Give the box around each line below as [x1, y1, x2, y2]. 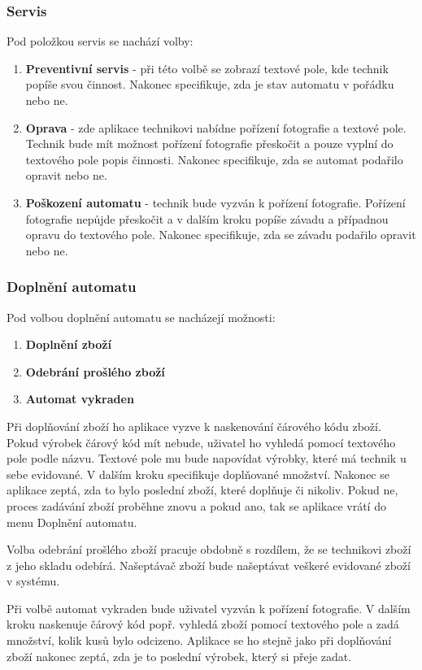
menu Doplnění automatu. [7, 513, 137, 530]
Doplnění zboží [25, 336, 111, 353]
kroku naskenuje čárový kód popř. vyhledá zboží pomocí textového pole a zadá [7, 616, 399, 633]
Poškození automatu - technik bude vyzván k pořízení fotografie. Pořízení [25, 194, 406, 211]
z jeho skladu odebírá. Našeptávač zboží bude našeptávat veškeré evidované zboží [7, 556, 411, 573]
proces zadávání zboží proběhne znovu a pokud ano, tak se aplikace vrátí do [7, 497, 386, 514]
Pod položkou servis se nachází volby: [7, 33, 194, 50]
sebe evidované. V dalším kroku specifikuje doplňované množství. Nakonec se [7, 465, 389, 482]
